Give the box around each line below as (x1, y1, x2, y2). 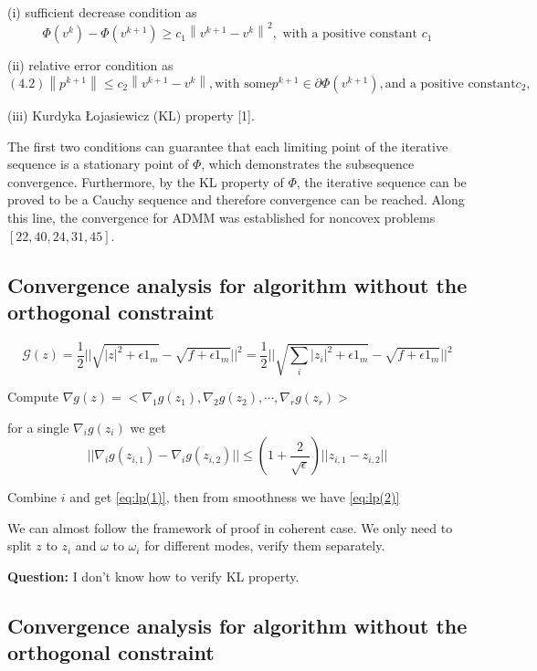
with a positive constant (282, 27, 418, 41)
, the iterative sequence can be (296, 172, 467, 191)
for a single (7, 417, 69, 436)
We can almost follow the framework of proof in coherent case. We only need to (7, 518, 453, 537)
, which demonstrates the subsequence (201, 154, 415, 173)
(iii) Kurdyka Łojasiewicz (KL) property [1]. (7, 105, 255, 124)
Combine (7, 488, 58, 507)
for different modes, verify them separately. (144, 536, 385, 555)
